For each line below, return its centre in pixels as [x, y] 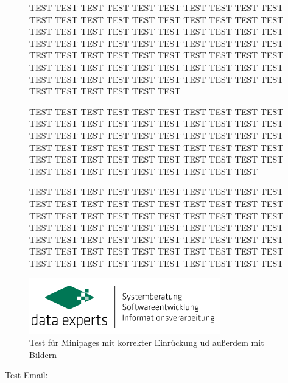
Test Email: [26, 375]
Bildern [43, 354]
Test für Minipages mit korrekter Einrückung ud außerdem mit [147, 343]
